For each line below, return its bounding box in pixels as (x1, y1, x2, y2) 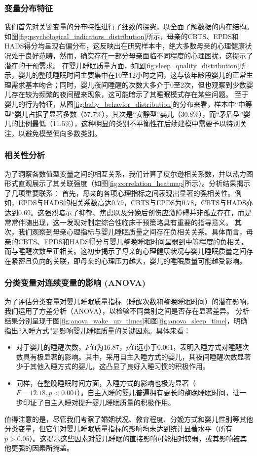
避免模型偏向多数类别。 (25, 128, 101, 138)
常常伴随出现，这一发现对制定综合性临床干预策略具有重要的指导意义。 (4, 217, 232, 227)
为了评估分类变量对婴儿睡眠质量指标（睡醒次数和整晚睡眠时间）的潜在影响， (4, 296, 253, 306)
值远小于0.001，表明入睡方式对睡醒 (129, 342, 242, 352)
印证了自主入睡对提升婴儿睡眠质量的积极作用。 (23, 397, 175, 408)
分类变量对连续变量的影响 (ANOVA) (4, 276, 146, 289)
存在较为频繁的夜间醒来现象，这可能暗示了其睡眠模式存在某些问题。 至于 (11, 89, 249, 99)
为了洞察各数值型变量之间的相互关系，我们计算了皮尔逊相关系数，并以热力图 (4, 168, 253, 179)
